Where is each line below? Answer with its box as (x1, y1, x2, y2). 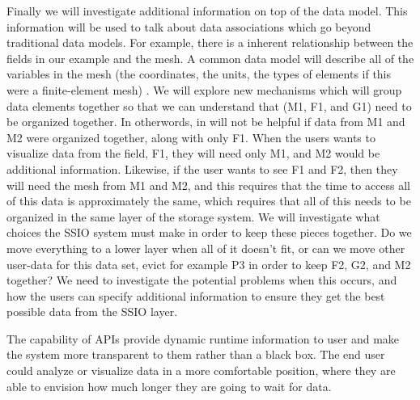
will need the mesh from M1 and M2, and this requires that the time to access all (6, 176, 411, 193)
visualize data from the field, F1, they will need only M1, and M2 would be (6, 145, 380, 162)
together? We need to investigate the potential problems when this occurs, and (6, 272, 397, 288)
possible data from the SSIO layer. (6, 303, 178, 320)
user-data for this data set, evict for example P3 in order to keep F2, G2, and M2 (6, 255, 411, 272)
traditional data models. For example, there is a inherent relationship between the (6, 34, 414, 51)
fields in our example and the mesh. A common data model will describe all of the (6, 49, 414, 66)
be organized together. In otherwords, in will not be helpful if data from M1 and (6, 113, 405, 130)
